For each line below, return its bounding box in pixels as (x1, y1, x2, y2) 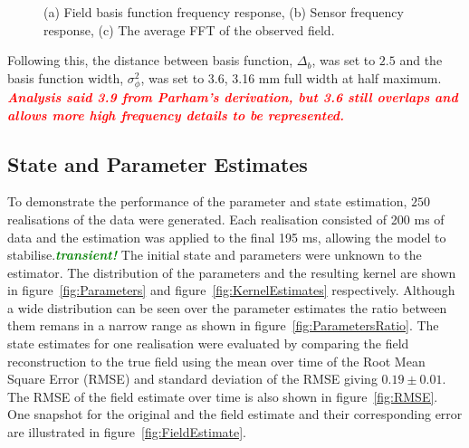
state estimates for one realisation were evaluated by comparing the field (7, 334, 409, 353)
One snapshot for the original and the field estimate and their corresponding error (7, 405, 463, 424)
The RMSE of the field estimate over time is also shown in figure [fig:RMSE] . (7, 386, 438, 405)
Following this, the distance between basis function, (7, 51, 293, 70)
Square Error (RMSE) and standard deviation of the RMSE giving (7, 369, 378, 388)
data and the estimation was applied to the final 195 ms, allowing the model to (7, 227, 446, 246)
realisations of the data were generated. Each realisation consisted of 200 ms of (7, 209, 445, 228)
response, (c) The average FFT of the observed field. (43, 20, 335, 39)
